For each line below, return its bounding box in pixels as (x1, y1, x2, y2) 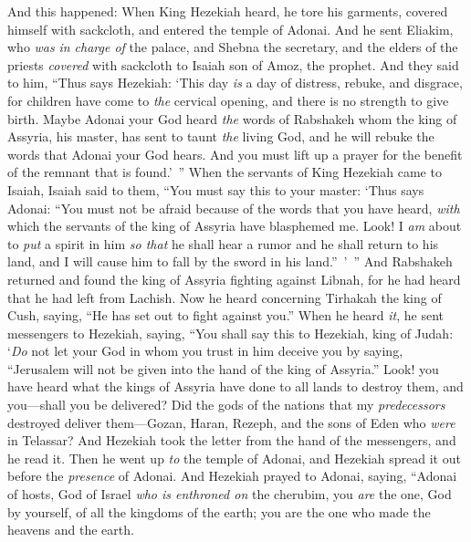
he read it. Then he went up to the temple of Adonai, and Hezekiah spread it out (7, 448, 461, 467)
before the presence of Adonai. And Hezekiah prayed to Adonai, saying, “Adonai (7, 466, 457, 485)
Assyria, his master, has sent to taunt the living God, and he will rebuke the (7, 127, 434, 146)
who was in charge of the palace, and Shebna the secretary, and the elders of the (7, 37, 458, 57)
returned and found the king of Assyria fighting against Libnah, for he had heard (7, 269, 461, 288)
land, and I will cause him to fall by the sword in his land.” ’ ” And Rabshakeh (7, 252, 453, 271)
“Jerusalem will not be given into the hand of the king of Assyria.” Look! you (7, 359, 439, 378)
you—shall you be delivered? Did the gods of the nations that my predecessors (7, 395, 445, 414)
